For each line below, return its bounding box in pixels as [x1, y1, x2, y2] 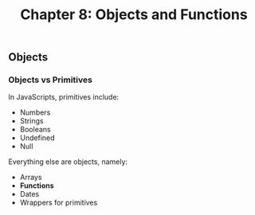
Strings [19, 116, 44, 126]
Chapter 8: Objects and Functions [19, 6, 249, 24]
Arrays [19, 173, 42, 182]
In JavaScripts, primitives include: [8, 92, 120, 102]
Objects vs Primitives [8, 74, 93, 85]
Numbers [19, 107, 51, 117]
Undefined [19, 133, 55, 143]
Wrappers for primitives [19, 197, 98, 208]
